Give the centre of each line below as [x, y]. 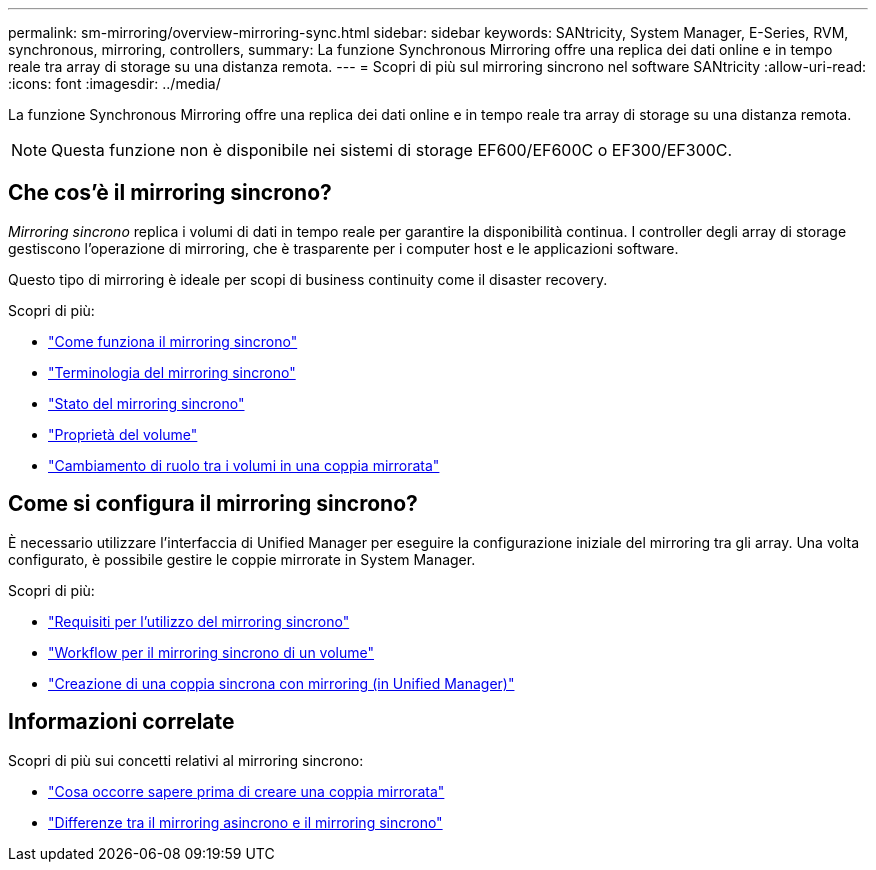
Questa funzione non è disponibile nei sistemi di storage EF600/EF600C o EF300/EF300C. [392, 150]
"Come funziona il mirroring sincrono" [173, 341]
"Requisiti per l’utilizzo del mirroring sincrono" [199, 621]
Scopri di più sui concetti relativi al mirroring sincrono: [186, 760]
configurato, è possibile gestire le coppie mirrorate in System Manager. [242, 559]
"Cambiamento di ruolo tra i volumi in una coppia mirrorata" [244, 465]
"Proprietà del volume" [123, 434]
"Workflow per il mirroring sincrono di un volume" [211, 652]
